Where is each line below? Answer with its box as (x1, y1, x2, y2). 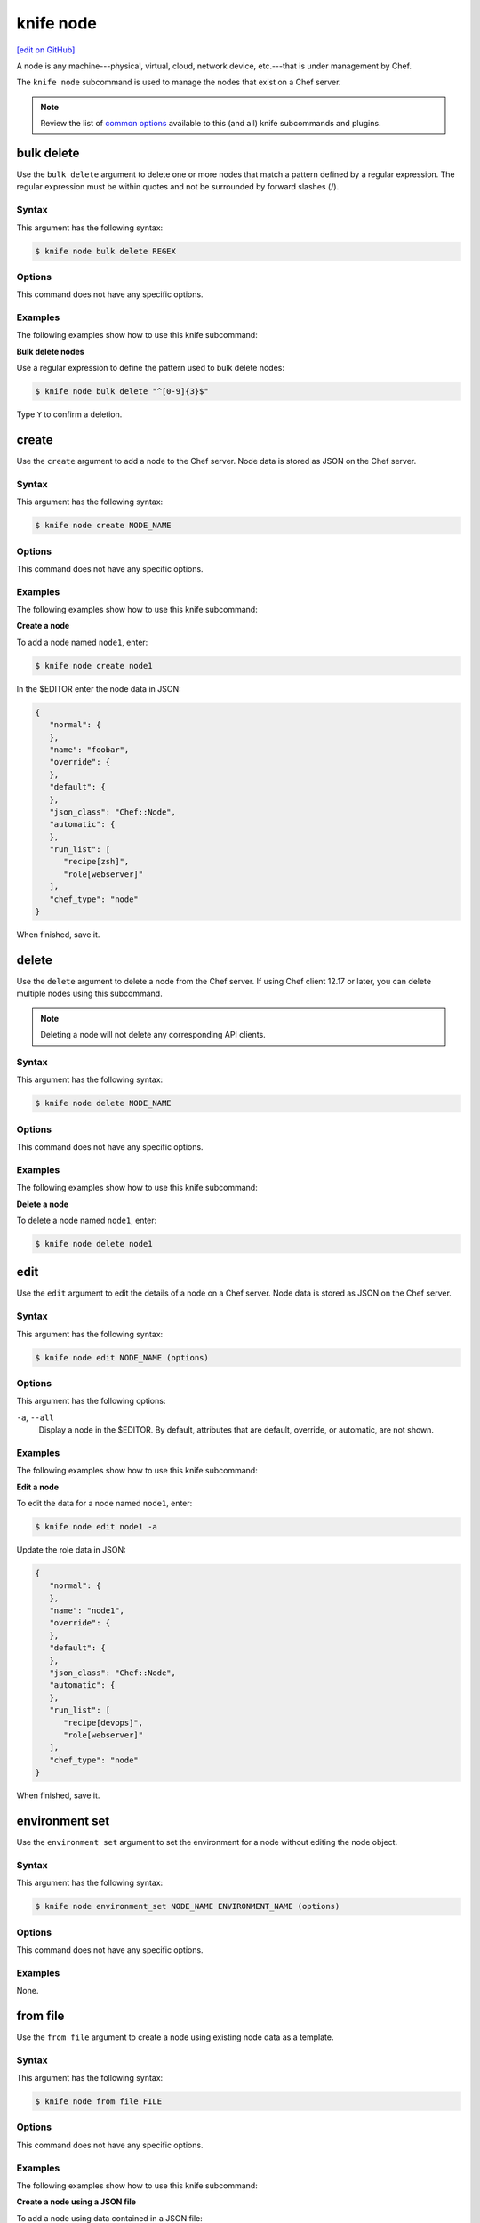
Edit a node (16, 1481, 60, 1492)
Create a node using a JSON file (16, 2196, 137, 2207)
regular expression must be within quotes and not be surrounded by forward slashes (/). (16, 181, 340, 192)
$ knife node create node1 (35, 661, 153, 670)
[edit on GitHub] (16, 44, 76, 55)
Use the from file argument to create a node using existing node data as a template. (16, 2032, 334, 2042)
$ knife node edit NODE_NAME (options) (35, 1352, 209, 1362)
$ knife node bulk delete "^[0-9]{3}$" (35, 387, 209, 397)
